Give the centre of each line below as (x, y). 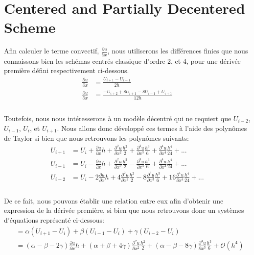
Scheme (30, 27)
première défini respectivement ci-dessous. (67, 70)
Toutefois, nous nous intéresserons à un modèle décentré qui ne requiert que (118, 118)
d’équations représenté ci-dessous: (54, 219)
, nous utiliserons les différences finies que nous (178, 51)
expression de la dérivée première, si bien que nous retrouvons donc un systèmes (124, 210)
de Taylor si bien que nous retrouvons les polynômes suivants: (96, 138)
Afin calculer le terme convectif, (52, 51)
